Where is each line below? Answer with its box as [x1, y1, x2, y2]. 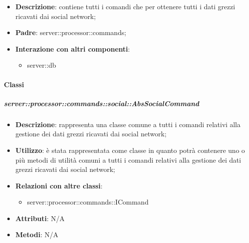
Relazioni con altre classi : [15, 180, 103, 190]
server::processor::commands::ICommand [27, 197, 149, 207]
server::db [27, 60, 56, 70]
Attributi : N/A [15, 213, 65, 223]
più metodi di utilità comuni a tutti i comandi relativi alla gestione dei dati [15, 154, 241, 165]
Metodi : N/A [15, 229, 59, 240]
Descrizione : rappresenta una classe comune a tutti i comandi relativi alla [15, 119, 241, 129]
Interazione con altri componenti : [15, 43, 130, 54]
